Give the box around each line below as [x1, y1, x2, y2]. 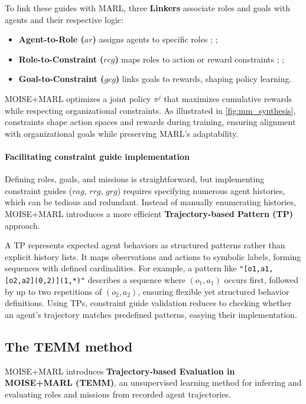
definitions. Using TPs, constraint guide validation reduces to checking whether [5, 297, 292, 309]
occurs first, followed [224, 273, 298, 285]
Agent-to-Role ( [18, 33, 84, 45]
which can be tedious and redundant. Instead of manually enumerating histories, [5, 196, 296, 208]
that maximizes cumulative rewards [164, 92, 292, 104]
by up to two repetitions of [5, 285, 102, 297]
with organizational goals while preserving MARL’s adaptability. [5, 127, 239, 139]
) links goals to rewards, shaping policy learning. [115, 73, 292, 85]
